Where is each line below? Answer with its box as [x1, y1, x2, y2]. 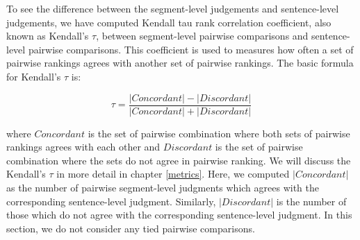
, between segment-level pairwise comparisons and [96, 28, 309, 43]
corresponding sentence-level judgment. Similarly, [6, 194, 216, 208]
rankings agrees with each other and [6, 139, 161, 154]
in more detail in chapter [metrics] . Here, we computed [56, 166, 290, 181]
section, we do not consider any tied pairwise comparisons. [6, 221, 255, 235]
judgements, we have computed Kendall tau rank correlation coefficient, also [6, 15, 332, 29]
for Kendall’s [6, 69, 61, 83]
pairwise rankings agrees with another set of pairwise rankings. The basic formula [6, 55, 354, 70]
